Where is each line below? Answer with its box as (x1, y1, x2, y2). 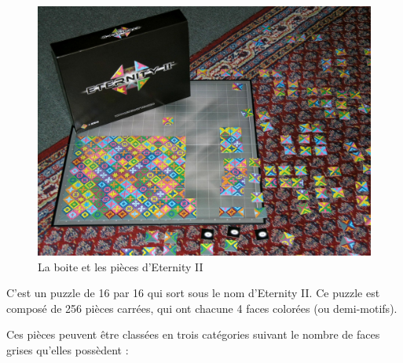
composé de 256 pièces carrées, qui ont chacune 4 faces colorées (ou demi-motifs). (6, 299, 398, 316)
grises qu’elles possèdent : (6, 341, 129, 358)
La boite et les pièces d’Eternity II (38, 258, 203, 274)
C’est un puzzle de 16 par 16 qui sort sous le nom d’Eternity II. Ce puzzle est (6, 285, 380, 301)
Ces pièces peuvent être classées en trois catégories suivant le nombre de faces (6, 326, 380, 343)
